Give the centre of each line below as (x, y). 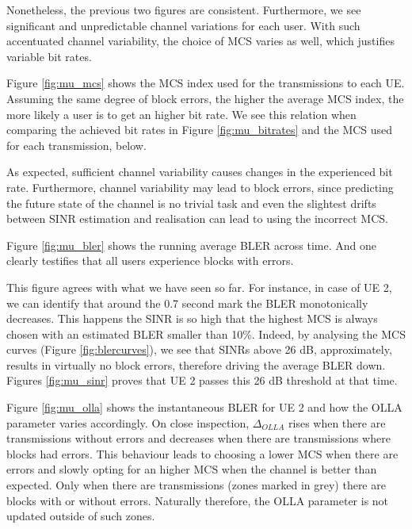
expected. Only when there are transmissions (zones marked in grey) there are (196, 485)
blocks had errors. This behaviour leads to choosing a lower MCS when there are (202, 453)
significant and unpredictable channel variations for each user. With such (183, 25)
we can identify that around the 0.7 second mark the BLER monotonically (187, 303)
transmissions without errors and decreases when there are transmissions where (198, 438)
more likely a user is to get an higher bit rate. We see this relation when (181, 114)
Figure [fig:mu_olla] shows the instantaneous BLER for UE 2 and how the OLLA (204, 407)
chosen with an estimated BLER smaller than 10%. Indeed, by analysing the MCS (206, 333)
